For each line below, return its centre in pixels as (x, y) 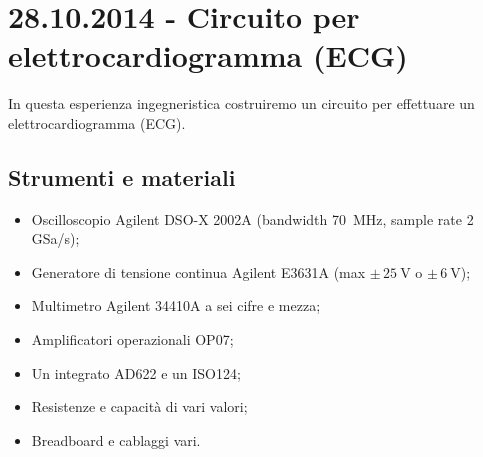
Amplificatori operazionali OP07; (132, 339)
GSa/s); (55, 238)
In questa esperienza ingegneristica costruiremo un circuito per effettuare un (241, 103)
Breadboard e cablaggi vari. (116, 439)
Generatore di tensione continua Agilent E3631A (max (198, 271)
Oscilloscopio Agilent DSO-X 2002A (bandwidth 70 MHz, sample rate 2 (252, 218)
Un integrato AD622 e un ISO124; (136, 372)
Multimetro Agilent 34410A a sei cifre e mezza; (176, 305)
